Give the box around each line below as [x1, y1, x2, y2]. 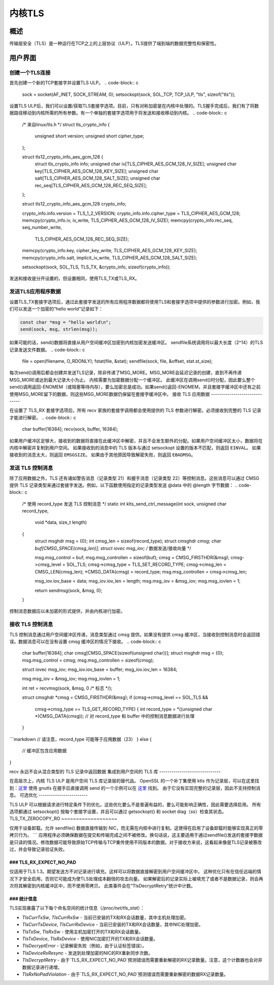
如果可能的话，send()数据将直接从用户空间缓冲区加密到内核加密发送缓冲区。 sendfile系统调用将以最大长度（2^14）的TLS [9, 339, 263, 346]
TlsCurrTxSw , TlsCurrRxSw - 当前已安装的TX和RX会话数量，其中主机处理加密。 [22, 914, 189, 921]
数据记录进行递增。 [22, 964, 62, 970]
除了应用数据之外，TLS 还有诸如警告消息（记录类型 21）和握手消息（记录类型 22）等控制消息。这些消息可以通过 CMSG [9, 475, 260, 481]
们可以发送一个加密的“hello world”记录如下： [9, 305, 104, 312]
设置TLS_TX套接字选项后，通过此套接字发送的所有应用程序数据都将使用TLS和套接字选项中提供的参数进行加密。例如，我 [9, 298, 261, 304]
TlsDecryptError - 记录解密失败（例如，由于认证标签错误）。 [22, 943, 147, 949]
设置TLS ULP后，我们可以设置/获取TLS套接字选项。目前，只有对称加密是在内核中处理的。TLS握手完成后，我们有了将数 [9, 103, 259, 109]
